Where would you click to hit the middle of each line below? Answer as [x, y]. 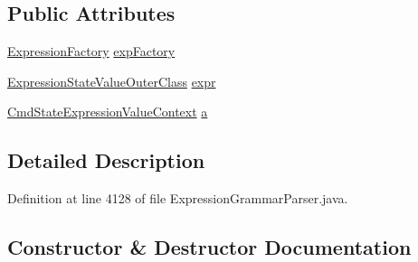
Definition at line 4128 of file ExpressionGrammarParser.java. [178, 198]
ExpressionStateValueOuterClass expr [112, 81]
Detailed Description [106, 160]
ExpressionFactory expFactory [91, 51]
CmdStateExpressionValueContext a [108, 112]
